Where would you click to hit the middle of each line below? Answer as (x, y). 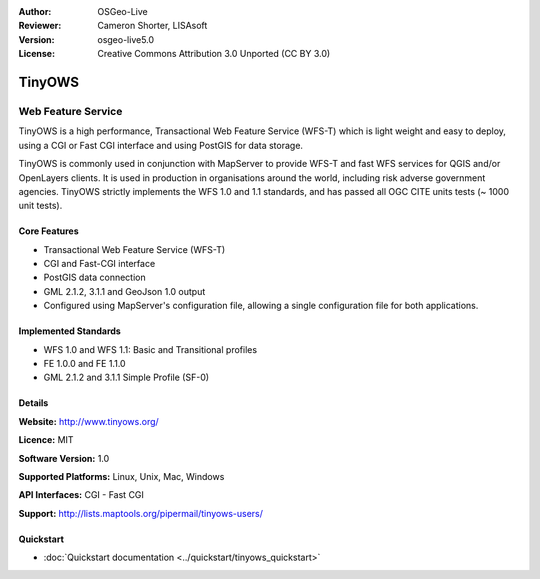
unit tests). (40, 206)
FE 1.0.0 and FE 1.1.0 (84, 364)
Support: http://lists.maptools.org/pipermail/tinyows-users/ (141, 513)
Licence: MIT (46, 440)
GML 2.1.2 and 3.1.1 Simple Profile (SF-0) (126, 377)
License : (36, 54)
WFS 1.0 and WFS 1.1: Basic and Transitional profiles (150, 349)
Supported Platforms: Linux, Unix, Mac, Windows (121, 476)
